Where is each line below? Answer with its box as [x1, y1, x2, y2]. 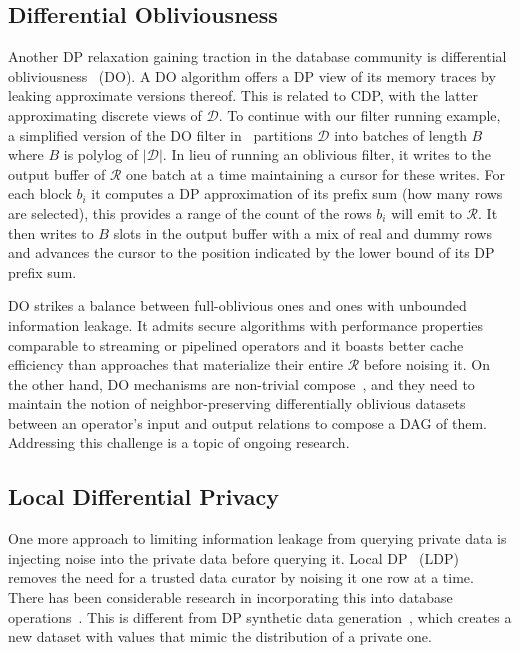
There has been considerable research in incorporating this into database [8, 587, 453, 608]
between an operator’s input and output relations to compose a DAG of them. [8, 412, 487, 433]
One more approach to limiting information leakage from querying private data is [8, 528, 507, 549]
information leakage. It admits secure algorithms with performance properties [8, 314, 484, 335]
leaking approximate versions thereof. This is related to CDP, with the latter [8, 85, 478, 106]
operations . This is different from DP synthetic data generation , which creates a [8, 606, 512, 627]
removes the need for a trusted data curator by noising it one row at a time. [8, 567, 474, 588]
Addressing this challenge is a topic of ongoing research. [8, 432, 350, 453]
